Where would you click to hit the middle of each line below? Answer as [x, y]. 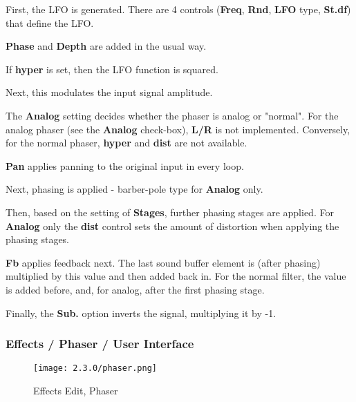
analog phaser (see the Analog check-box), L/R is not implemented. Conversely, [178, 129]
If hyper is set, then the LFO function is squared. [112, 69]
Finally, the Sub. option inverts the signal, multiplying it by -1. [141, 313]
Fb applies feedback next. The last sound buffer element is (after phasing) [163, 262]
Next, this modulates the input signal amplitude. [109, 92]
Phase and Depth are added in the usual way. [106, 46]
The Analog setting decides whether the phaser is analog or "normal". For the [172, 115]
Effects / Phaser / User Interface [100, 344]
